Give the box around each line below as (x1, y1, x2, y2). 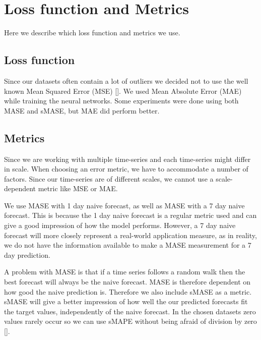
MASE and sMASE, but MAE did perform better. (4, 105, 160, 116)
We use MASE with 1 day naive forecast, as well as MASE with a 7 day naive (4, 200, 245, 210)
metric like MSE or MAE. (38, 183, 118, 194)
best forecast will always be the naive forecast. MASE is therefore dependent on (4, 276, 251, 287)
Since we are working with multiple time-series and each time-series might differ (4, 153, 251, 164)
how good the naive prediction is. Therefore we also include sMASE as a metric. (4, 286, 252, 297)
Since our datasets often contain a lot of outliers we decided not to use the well (4, 75, 248, 86)
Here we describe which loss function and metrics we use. (4, 27, 180, 38)
